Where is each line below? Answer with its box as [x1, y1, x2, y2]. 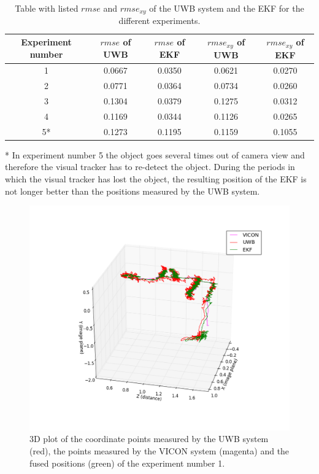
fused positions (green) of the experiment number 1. [29, 456, 225, 469]
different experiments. [118, 14, 201, 27]
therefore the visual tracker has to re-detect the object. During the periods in [5, 160, 295, 173]
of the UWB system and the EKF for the [149, 2, 304, 14]
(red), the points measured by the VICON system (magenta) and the [29, 444, 290, 457]
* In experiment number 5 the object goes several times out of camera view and [5, 148, 305, 161]
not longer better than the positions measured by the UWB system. [5, 184, 260, 197]
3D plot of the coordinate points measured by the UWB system [29, 432, 269, 445]
